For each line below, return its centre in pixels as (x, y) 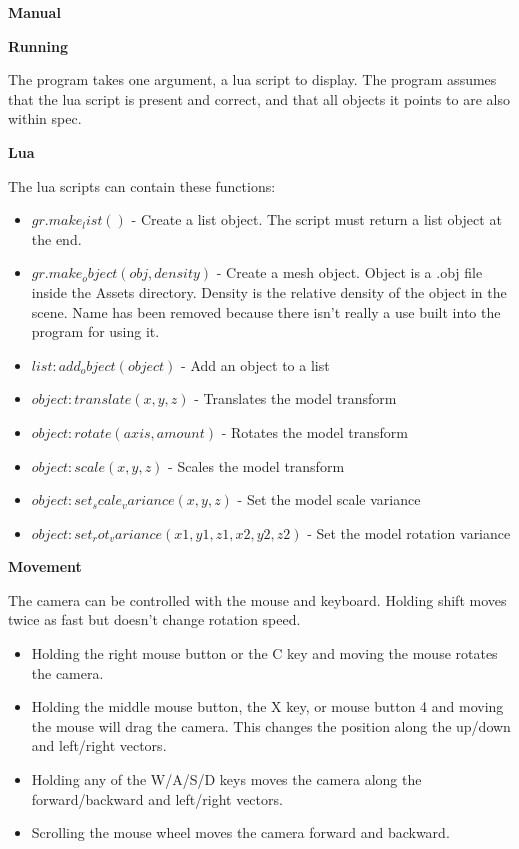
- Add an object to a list (255, 364)
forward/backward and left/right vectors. (157, 798)
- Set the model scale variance (329, 499)
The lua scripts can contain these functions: (142, 185)
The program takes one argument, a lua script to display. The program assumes (252, 79)
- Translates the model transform (295, 398)
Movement (45, 566)
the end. (56, 238)
